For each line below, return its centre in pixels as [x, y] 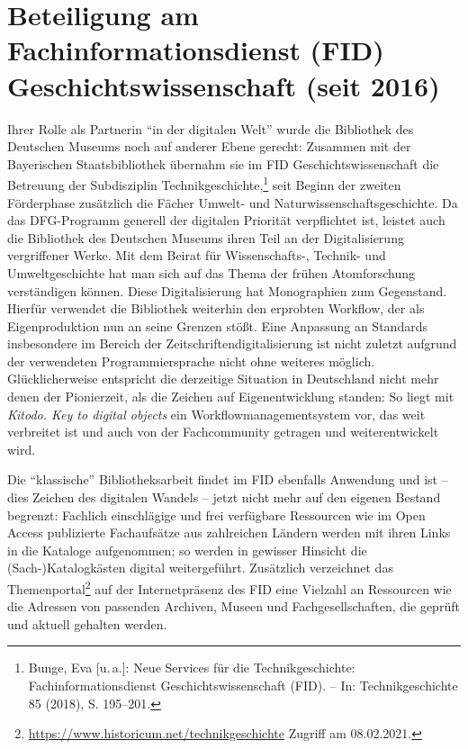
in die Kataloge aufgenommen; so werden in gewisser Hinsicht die [187, 550]
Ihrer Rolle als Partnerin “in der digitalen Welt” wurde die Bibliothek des [211, 128]
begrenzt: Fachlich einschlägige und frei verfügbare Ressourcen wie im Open [216, 514]
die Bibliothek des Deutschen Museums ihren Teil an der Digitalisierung [206, 237]
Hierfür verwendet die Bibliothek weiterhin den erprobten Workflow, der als [216, 308]
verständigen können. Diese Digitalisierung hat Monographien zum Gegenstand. [227, 290]
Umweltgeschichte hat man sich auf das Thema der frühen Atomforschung [211, 272]
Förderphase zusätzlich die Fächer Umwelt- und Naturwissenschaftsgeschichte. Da [233, 202]
